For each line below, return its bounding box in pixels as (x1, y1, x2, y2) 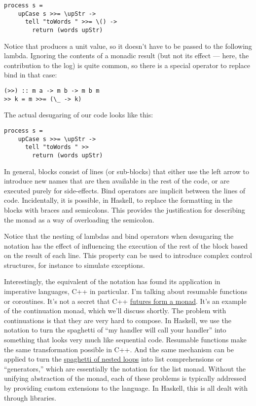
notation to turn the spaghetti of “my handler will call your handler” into (4, 325, 226, 335)
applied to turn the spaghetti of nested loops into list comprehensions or (4, 354, 222, 364)
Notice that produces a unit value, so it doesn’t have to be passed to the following (4, 40, 252, 51)
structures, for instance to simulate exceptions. (4, 259, 145, 270)
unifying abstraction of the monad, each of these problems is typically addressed (4, 373, 247, 383)
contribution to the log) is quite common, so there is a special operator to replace (4, 60, 251, 70)
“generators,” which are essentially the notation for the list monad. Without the (4, 363, 246, 373)
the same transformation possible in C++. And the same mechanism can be (4, 344, 234, 354)
